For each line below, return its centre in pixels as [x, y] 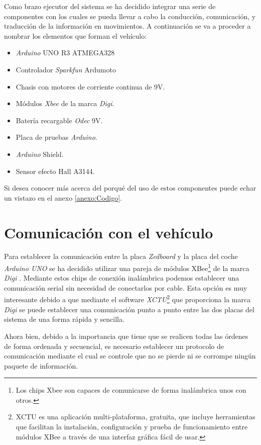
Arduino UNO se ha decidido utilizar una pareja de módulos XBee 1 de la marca [127, 267]
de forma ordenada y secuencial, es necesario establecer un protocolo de [114, 346]
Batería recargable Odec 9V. [59, 120]
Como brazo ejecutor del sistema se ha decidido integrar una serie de [110, 6]
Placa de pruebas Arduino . [56, 137]
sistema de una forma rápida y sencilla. [64, 319]
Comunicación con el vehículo [109, 232]
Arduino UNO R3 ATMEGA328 [65, 53]
